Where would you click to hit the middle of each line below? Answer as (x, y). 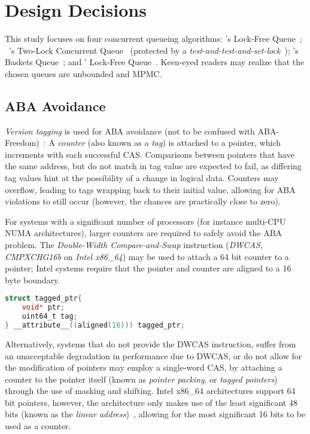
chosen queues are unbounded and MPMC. (83, 73)
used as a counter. (38, 426)
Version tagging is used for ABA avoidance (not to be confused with (130, 131)
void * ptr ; (43, 308)
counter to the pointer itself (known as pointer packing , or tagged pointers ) (141, 379)
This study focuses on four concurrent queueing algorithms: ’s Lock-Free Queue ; (154, 39)
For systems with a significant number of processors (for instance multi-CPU (145, 221)
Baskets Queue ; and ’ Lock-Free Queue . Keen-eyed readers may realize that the (155, 62)
